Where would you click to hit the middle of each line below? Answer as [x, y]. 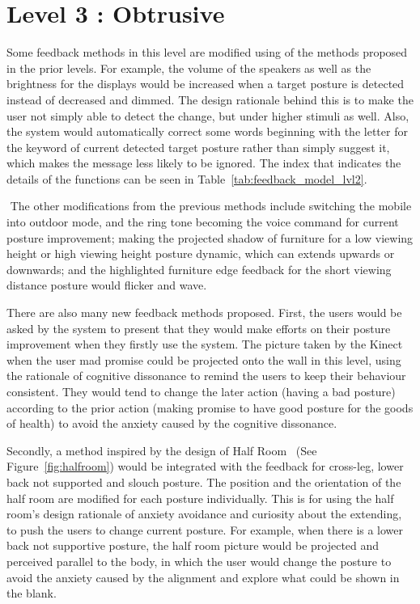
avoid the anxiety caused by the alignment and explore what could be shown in [203, 577]
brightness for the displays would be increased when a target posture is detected [206, 84]
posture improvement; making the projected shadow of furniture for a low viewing [210, 237]
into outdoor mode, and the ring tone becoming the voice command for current [203, 222]
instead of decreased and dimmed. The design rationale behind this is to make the [210, 99]
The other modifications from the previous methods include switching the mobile [211, 206]
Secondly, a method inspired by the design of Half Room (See [162, 450]
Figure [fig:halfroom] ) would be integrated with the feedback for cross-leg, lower [205, 466]
